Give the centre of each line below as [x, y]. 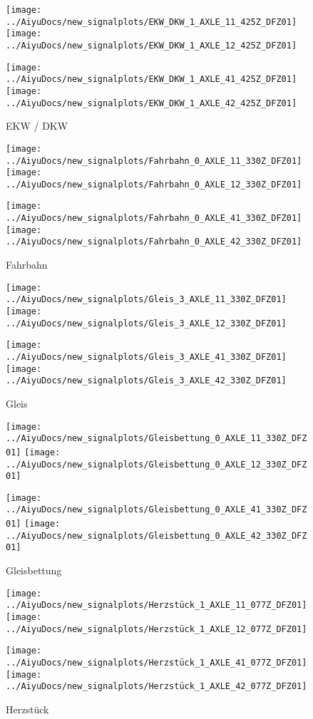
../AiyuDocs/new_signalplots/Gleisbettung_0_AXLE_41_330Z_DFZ [156, 510]
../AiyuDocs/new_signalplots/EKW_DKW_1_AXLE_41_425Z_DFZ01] [152, 79]
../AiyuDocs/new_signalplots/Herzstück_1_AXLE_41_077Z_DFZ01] [156, 662]
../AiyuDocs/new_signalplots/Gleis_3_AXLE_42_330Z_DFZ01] [146, 381]
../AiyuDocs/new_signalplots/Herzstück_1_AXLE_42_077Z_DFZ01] [156, 687]
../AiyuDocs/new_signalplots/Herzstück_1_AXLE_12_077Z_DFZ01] [156, 629]
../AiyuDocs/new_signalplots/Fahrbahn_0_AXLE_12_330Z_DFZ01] [154, 184]
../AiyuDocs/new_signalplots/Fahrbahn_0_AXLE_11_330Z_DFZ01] [154, 161]
